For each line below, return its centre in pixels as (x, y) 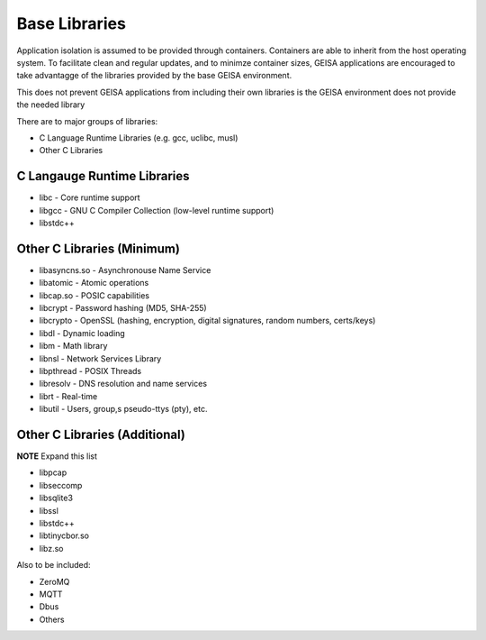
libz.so (51, 548)
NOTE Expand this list (57, 456)
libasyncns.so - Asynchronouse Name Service (125, 270)
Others (52, 619)
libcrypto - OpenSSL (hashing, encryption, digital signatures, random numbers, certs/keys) (207, 321)
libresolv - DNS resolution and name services (123, 384)
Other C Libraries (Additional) (101, 434)
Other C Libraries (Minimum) (98, 248)
